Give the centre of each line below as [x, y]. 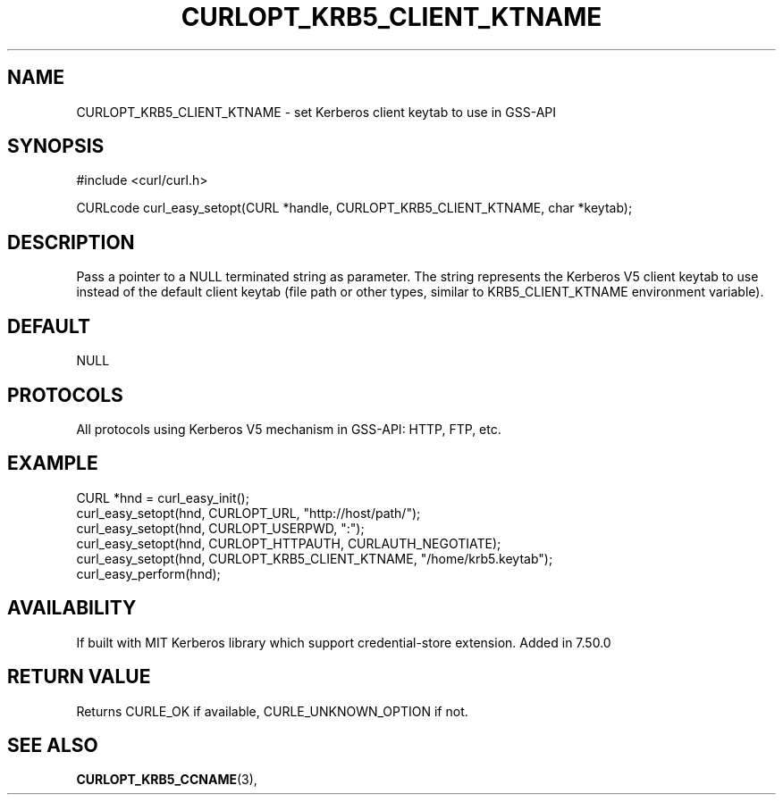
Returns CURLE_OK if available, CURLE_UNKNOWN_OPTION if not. [272, 711]
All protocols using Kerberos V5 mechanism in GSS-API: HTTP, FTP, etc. [289, 429]
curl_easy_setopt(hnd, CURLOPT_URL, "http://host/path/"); [248, 513]
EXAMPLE [53, 464]
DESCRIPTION [71, 242]
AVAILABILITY [72, 608]
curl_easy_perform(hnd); [148, 573]
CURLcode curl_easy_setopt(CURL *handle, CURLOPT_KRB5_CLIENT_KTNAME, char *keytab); [354, 208]
